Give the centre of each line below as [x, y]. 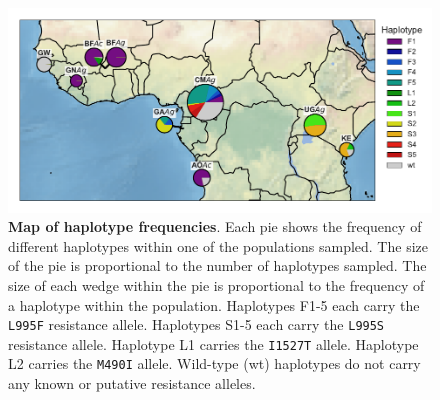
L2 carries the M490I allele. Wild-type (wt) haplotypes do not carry [214, 363]
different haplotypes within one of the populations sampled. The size [218, 245]
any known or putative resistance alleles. [132, 383]
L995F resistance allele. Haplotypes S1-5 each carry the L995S [196, 324]
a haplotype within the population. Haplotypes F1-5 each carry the [214, 304]
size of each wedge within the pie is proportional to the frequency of [216, 284]
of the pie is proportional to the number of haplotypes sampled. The [217, 265]
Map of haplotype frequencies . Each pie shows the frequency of [215, 226]
